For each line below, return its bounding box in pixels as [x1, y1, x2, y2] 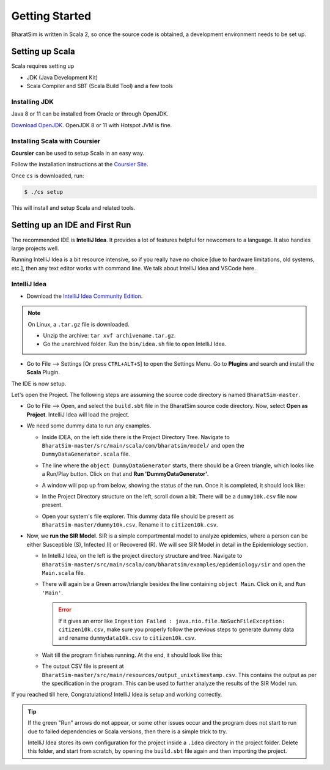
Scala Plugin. [26, 369, 61, 376]
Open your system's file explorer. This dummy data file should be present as [42, 513, 234, 520]
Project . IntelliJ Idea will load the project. [26, 410, 130, 418]
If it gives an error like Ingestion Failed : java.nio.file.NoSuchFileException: [58, 617, 285, 624]
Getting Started [11, 9, 92, 23]
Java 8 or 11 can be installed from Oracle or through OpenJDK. [11, 110, 169, 117]
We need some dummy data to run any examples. [26, 422, 152, 429]
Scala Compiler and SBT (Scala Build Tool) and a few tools [26, 83, 174, 90]
